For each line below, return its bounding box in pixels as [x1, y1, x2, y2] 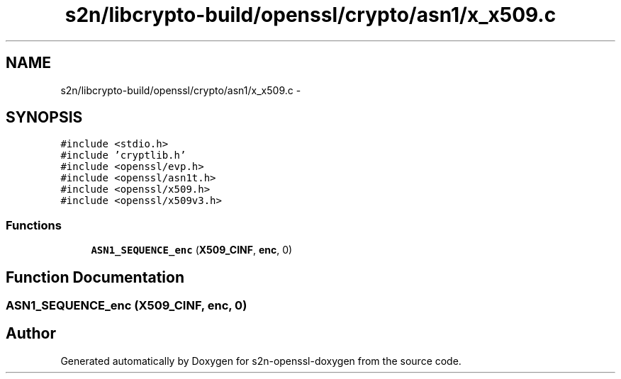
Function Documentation [6, 268, 184, 286]
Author [6, 324, 56, 343]
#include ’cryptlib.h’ [60, 149, 186, 162]
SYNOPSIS [6, 108, 83, 127]
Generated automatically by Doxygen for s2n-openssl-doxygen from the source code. [60, 354, 461, 367]
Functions [6, 217, 62, 232]
